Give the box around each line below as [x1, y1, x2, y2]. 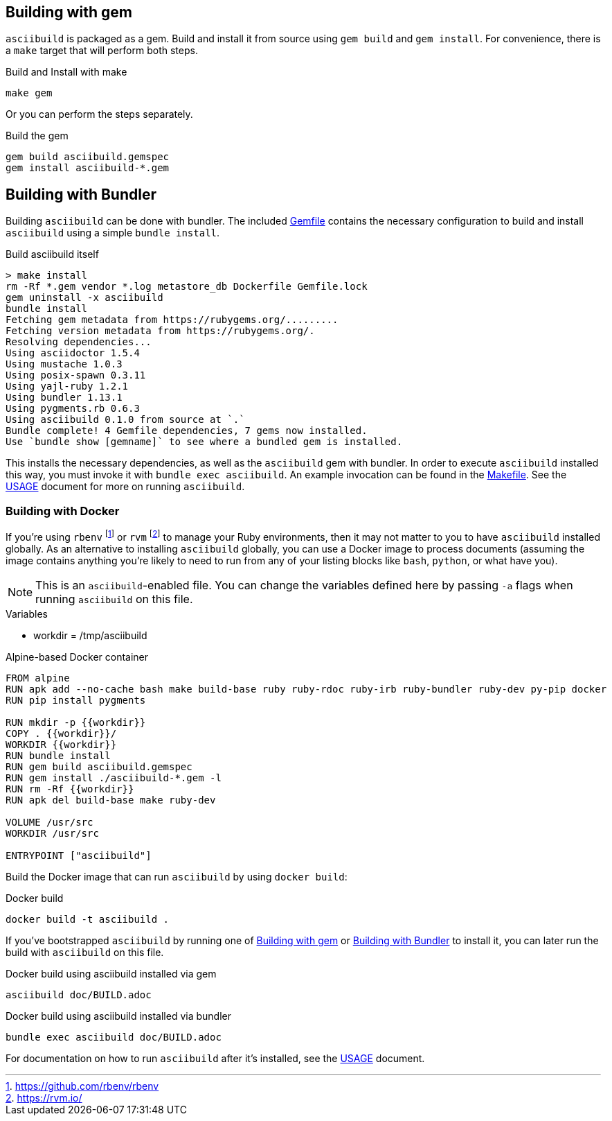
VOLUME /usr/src [6, 816, 93, 828]
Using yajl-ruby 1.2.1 [6, 381, 129, 392]
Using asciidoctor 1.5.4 [6, 347, 140, 359]
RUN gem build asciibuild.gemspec [6, 761, 192, 772]
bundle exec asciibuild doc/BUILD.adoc [6, 1031, 222, 1043]
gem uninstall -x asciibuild [6, 292, 163, 304]
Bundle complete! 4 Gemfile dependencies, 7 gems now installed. [6, 425, 368, 437]
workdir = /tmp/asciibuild [33, 629, 147, 641]
